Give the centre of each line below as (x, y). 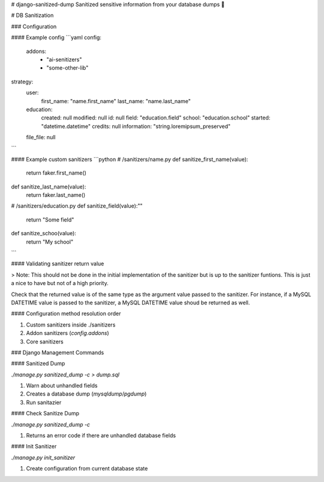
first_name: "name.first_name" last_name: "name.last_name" (116, 101)
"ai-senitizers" (64, 59)
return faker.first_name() (56, 173)
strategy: (22, 82)
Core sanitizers (45, 342)
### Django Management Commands (58, 352)
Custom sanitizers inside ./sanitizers (71, 325)
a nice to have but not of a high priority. (60, 283)
